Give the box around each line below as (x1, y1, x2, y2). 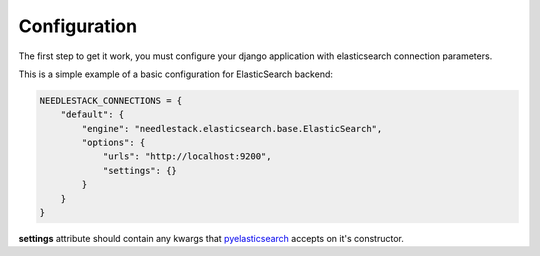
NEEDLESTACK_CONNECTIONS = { (39, 95, 183, 106)
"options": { (81, 137, 146, 149)
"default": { (60, 109, 125, 120)
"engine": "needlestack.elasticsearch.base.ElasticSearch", (81, 123, 383, 134)
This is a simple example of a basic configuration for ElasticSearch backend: (18, 68, 334, 80)
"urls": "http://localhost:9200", (102, 151, 272, 162)
